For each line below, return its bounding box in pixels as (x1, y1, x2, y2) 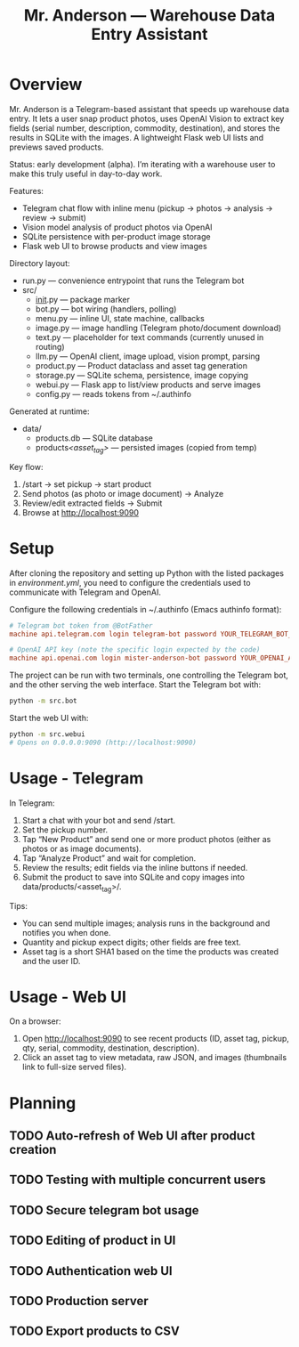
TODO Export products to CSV (9, 1324, 180, 1339)
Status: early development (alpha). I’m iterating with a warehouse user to (9, 158, 276, 169)
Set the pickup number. (21, 824, 109, 835)
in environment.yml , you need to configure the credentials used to (9, 577, 251, 588)
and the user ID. (21, 955, 81, 966)
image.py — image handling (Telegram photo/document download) (35, 322, 282, 333)
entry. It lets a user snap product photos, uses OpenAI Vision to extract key (9, 113, 285, 124)
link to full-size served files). (21, 1061, 127, 1073)
